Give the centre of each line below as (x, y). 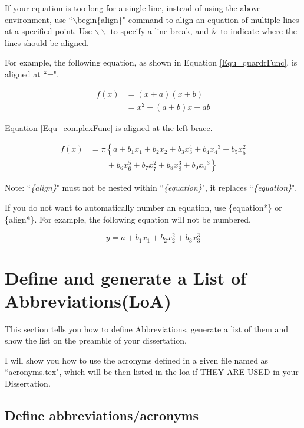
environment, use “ (39, 19)
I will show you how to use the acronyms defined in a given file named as (137, 360)
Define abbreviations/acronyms (102, 415)
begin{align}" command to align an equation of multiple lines (188, 19)
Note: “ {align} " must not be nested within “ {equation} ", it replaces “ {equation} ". (151, 187)
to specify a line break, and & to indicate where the (204, 31)
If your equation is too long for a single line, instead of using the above (133, 8)
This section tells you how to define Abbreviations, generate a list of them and (147, 329)
